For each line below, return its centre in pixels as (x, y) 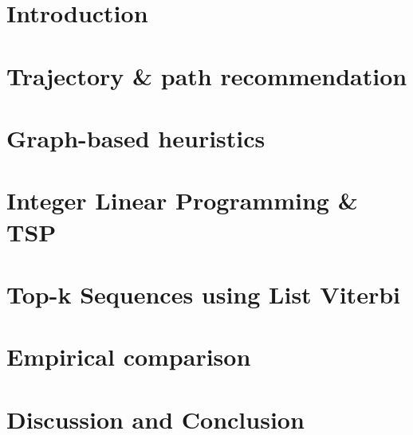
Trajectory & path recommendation (207, 75)
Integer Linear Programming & (182, 200)
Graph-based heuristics (136, 137)
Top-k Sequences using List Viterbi (203, 294)
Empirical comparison (129, 357)
